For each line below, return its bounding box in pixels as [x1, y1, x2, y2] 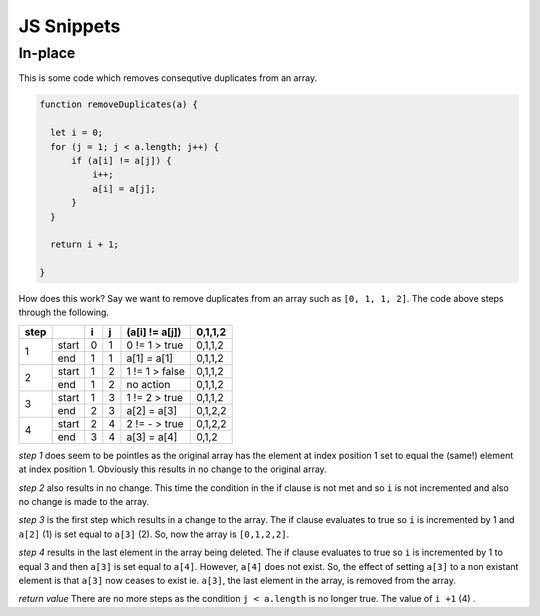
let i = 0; [50, 127, 104, 139]
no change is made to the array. [18, 496, 150, 507]
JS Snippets [18, 15, 121, 37]
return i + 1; [50, 239, 120, 250]
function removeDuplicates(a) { [39, 99, 199, 110]
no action [126, 377, 171, 391]
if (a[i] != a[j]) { [71, 155, 172, 166]
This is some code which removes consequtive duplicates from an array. [18, 72, 318, 84]
